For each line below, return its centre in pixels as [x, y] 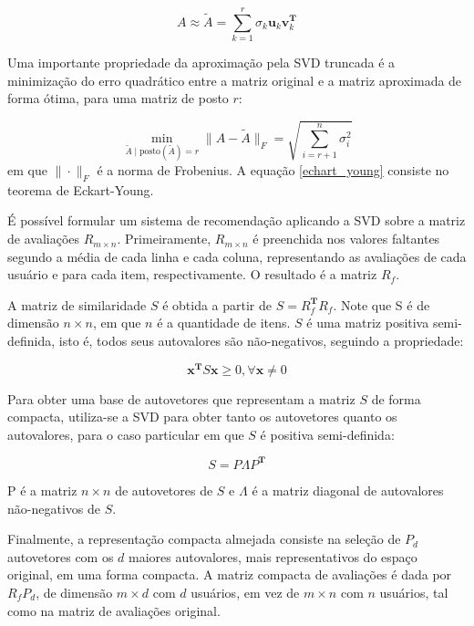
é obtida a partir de [217, 304]
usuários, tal [414, 592]
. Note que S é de [381, 304]
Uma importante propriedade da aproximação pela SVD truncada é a [201, 63]
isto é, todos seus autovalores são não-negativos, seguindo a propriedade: [261, 341]
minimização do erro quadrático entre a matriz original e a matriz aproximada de [235, 80]
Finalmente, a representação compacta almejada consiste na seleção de [204, 539]
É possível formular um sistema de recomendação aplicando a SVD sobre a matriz [237, 220]
